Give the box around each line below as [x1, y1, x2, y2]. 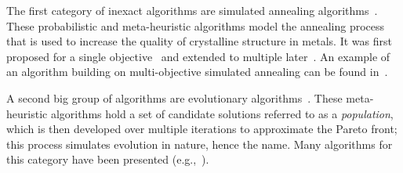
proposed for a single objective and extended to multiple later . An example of [6, 48, 390, 64]
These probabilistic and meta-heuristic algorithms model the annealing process [6, 17, 385, 34]
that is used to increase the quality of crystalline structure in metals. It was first [6, 33, 392, 49]
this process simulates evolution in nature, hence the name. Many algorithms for [6, 135, 393, 152]
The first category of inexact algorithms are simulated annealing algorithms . [6, 2, 378, 18]
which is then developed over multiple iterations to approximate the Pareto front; [6, 121, 398, 137]
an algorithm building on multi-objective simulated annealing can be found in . [6, 63, 388, 80]
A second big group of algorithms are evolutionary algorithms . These [6, 89, 343, 106]
